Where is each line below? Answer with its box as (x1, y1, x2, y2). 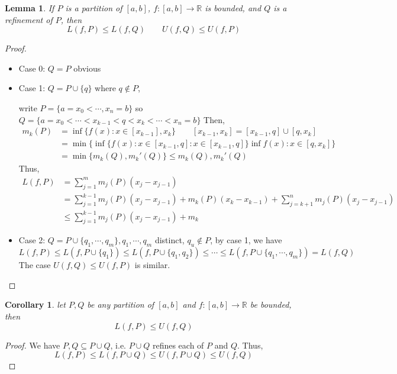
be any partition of (87, 298, 154, 311)
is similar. (134, 259, 170, 271)
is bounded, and (205, 2, 262, 14)
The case (18, 259, 51, 271)
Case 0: (18, 62, 46, 74)
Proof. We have (5, 338, 60, 351)
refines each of (152, 338, 204, 351)
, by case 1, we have (210, 234, 282, 246)
